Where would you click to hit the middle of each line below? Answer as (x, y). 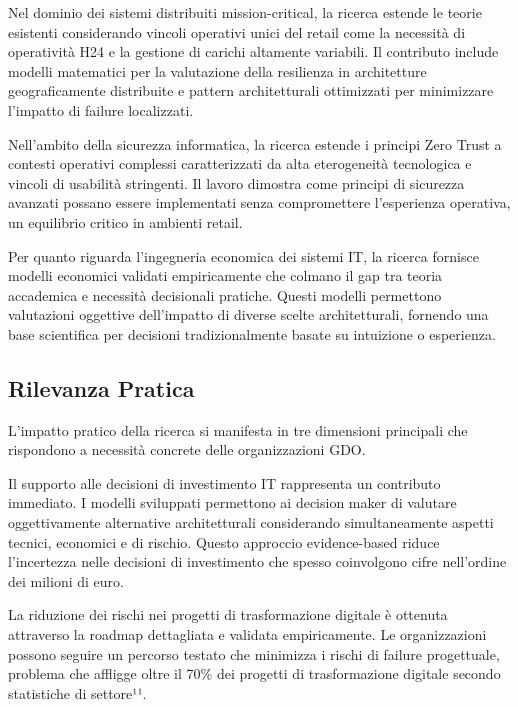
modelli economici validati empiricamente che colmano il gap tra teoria (225, 275)
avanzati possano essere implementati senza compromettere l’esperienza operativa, (259, 202)
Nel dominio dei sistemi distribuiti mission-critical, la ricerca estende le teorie (245, 12)
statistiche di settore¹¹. (77, 692)
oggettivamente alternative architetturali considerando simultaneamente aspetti (251, 522)
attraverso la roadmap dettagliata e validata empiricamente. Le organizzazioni (247, 634)
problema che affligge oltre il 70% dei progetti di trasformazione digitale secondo (254, 673)
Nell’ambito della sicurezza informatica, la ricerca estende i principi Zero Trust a (255, 143)
